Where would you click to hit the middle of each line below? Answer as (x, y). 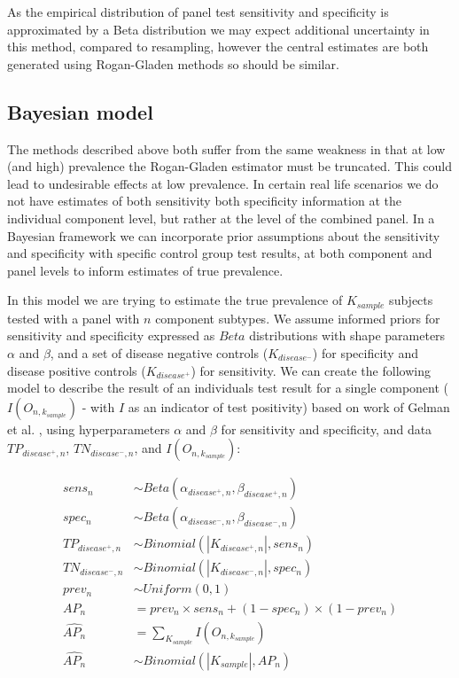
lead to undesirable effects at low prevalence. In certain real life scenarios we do (223, 183)
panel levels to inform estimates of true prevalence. (145, 270)
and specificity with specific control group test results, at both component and (220, 253)
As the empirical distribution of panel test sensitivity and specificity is (198, 12)
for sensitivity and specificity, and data (327, 429)
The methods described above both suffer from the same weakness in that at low (226, 148)
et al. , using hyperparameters (89, 429)
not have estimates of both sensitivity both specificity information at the (204, 201)
